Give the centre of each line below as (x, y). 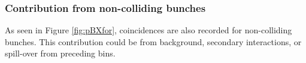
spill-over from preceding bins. (60, 53)
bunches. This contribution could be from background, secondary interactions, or (153, 41)
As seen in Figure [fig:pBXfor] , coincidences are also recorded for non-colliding (149, 30)
